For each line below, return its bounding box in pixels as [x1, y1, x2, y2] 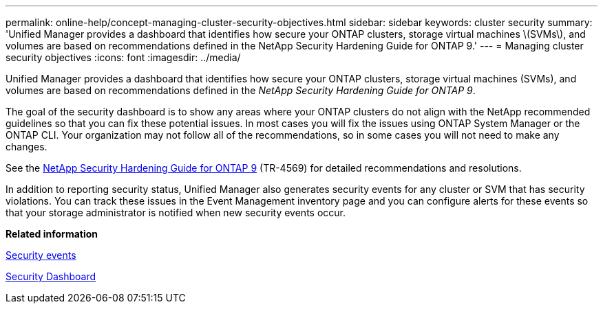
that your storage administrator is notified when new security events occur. [6, 207, 346, 218]
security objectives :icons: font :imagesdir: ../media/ [6, 51, 241, 63]
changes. [6, 141, 47, 152]
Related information [6, 228, 98, 240]
